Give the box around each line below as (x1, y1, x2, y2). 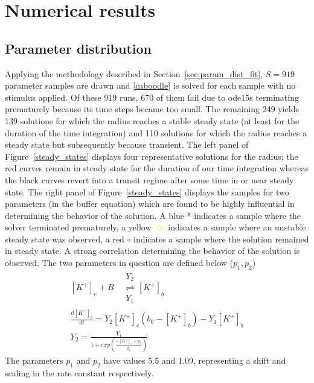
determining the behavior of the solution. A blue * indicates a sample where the (5, 209, 301, 221)
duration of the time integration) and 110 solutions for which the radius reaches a (5, 126, 307, 139)
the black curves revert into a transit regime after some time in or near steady (5, 173, 294, 186)
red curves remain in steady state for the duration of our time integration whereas (5, 162, 309, 174)
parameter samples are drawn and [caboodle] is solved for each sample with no (5, 79, 296, 92)
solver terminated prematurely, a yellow (5, 221, 152, 233)
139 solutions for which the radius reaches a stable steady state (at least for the (5, 114, 300, 127)
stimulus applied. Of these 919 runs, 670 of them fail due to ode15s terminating (5, 90, 299, 103)
